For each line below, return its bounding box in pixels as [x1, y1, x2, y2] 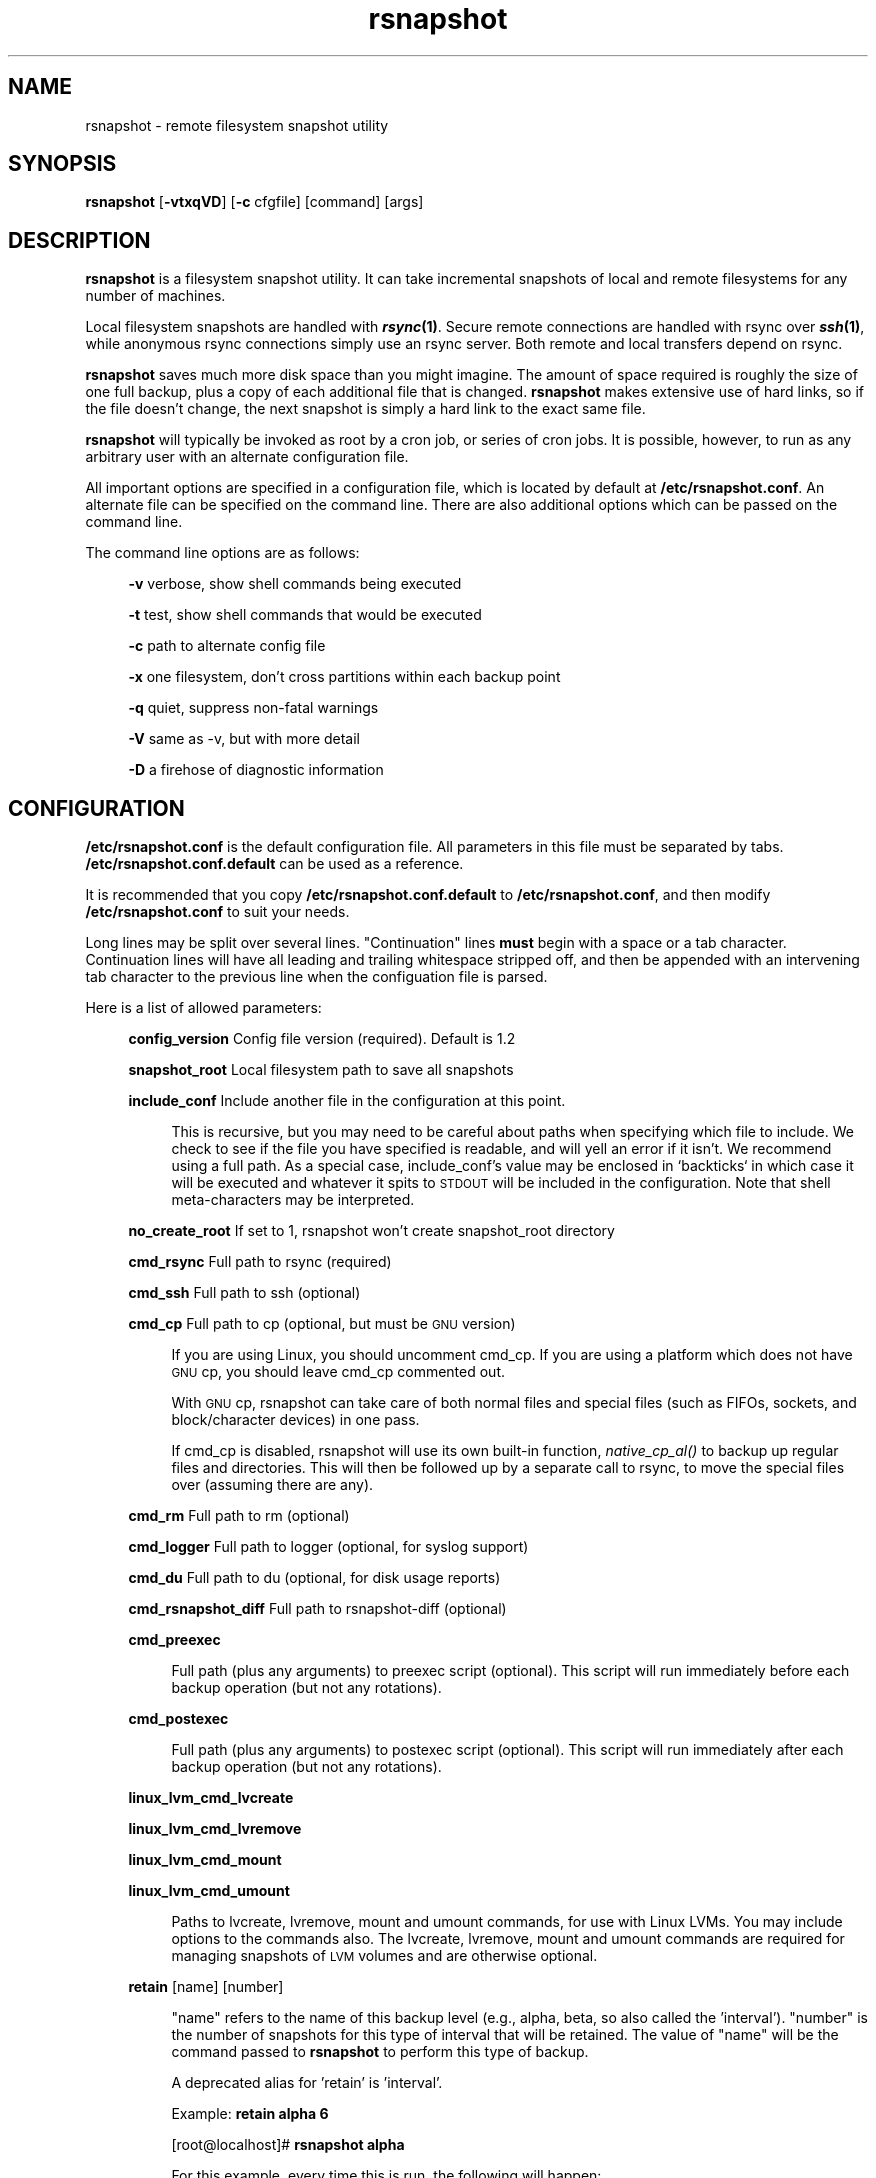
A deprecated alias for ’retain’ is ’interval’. [171, 2074, 443, 2092]
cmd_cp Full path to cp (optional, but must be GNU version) [128, 1315, 516, 1333]
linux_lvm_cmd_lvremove [128, 1820, 302, 1838]
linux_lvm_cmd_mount [128, 1851, 282, 1869]
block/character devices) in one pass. [171, 1411, 420, 1429]
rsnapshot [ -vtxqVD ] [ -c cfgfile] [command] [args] [85, 193, 424, 211]
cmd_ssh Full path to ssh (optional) [128, 1284, 361, 1302]
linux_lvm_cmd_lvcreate [128, 1789, 294, 1807]
